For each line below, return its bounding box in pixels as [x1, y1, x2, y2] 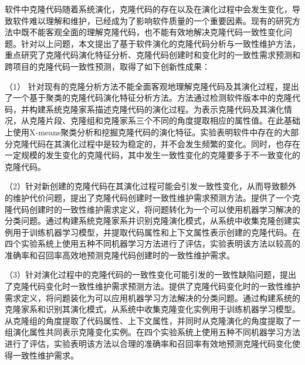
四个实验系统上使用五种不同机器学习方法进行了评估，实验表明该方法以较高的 [5, 237, 300, 250]
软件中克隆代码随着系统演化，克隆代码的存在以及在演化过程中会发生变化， [5, 3, 292, 15]
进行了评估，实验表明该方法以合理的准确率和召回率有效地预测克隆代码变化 [5, 337, 292, 350]
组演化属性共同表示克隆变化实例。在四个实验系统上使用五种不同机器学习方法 [5, 326, 300, 338]
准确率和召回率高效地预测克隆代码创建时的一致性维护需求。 [5, 248, 235, 261]
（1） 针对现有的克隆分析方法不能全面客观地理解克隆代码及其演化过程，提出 [5, 80, 299, 92]
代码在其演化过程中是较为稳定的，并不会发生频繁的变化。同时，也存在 [29, 137, 300, 149]
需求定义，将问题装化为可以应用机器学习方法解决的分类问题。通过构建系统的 [5, 291, 300, 303]
